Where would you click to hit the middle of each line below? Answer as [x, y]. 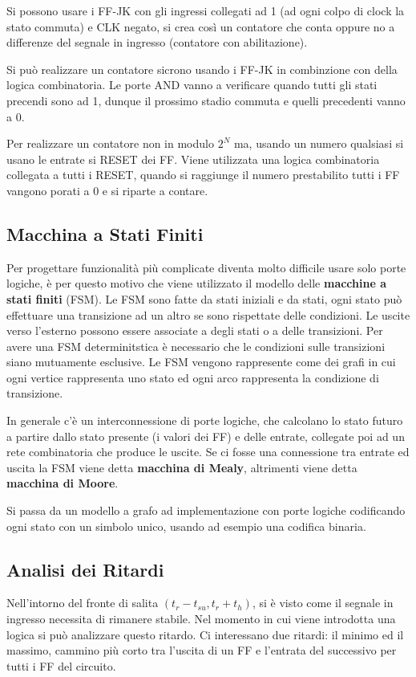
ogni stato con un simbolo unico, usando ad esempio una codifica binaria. [186, 526]
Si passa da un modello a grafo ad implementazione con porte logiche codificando [206, 510]
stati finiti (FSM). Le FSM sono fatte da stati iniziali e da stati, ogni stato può [204, 298]
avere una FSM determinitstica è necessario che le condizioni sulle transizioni [196, 346]
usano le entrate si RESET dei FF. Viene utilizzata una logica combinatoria [193, 159]
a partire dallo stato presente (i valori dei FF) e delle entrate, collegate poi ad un [206, 436]
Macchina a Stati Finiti [105, 233]
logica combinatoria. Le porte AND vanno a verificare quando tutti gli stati [192, 85]
